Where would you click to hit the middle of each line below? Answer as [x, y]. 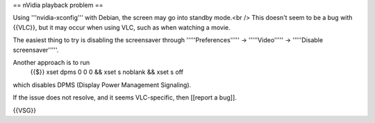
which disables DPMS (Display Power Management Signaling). [102, 85]
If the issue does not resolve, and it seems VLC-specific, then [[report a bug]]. [125, 97]
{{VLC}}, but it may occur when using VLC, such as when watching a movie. [122, 27]
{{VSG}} [24, 110]
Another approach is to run [51, 62]
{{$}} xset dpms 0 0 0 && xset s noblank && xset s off [107, 72]
